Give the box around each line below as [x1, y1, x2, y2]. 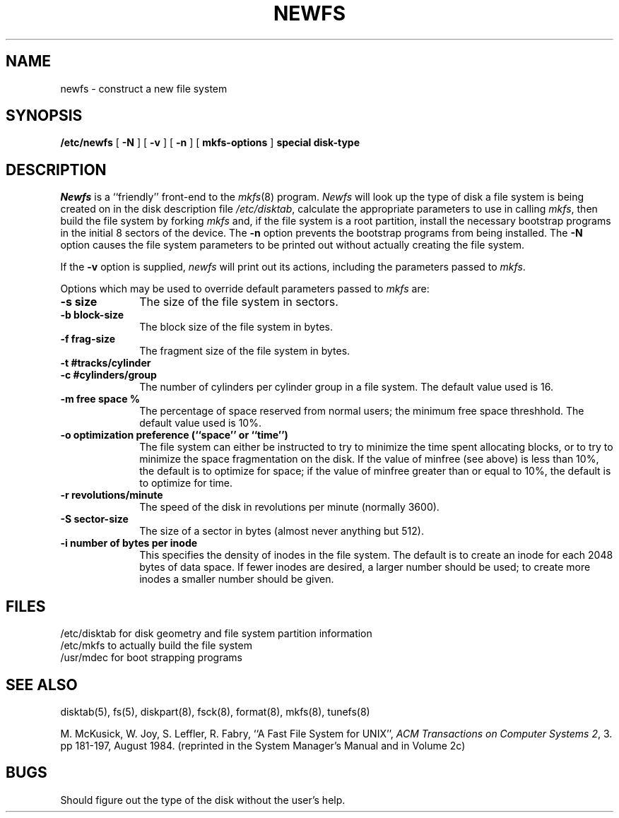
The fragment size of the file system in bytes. [139, 345, 350, 357]
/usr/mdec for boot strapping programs [60, 651, 242, 664]
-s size [60, 295, 98, 309]
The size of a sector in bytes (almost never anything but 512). [139, 525, 424, 538]
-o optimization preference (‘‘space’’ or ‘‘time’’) [60, 429, 288, 441]
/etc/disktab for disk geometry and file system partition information [60, 627, 372, 640]
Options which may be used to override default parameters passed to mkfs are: [60, 283, 430, 295]
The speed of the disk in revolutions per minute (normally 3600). [139, 501, 440, 514]
